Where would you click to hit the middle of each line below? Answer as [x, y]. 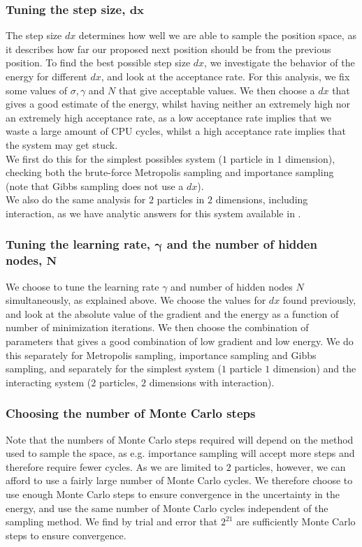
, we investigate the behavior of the [280, 63]
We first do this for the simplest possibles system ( [114, 158]
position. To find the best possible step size [98, 63]
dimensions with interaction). [212, 382]
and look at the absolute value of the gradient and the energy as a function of [172, 313]
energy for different [46, 76]
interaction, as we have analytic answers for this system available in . [153, 213]
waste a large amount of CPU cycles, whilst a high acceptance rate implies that [176, 131]
